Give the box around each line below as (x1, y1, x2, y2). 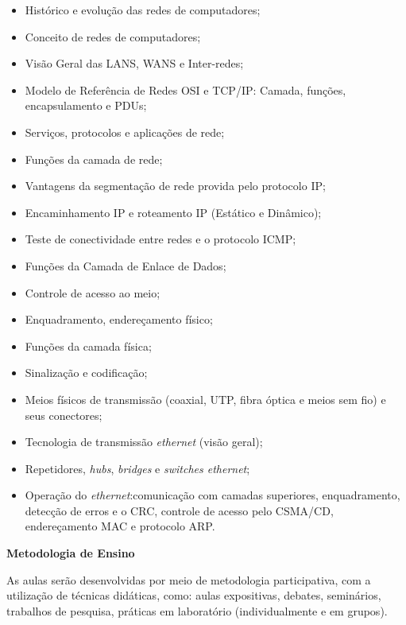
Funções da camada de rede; (25, 150, 163, 167)
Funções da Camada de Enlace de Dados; (25, 257, 226, 274)
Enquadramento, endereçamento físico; (25, 311, 213, 328)
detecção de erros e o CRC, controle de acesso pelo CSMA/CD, (25, 502, 334, 518)
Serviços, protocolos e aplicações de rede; (25, 123, 225, 140)
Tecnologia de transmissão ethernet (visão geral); (25, 433, 263, 450)
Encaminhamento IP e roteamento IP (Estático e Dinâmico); (25, 204, 322, 220)
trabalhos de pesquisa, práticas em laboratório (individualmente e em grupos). (6, 602, 388, 619)
